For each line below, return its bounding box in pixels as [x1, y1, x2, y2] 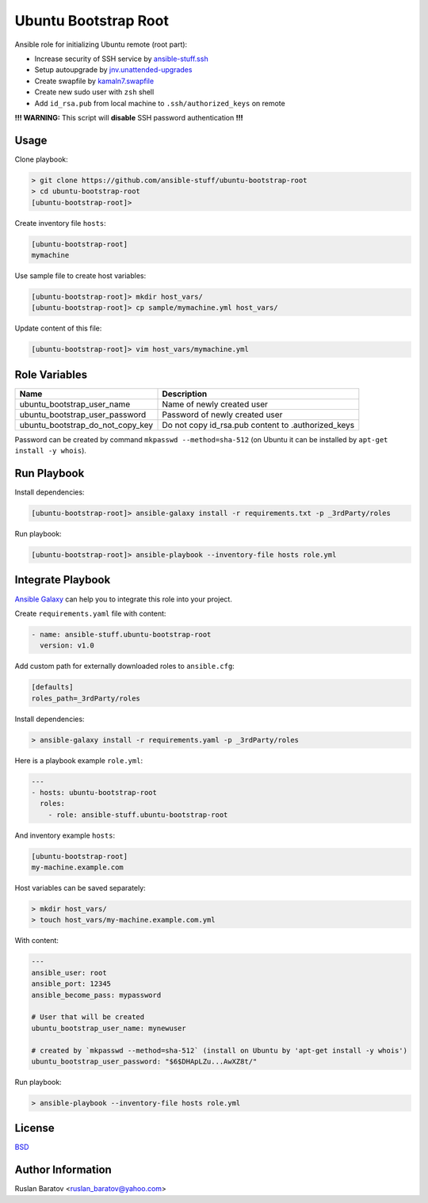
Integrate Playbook [14, 573, 111, 586]
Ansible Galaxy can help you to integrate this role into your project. [14, 594, 233, 604]
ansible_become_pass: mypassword [31, 991, 162, 999]
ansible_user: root [31, 968, 107, 977]
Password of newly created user [162, 409, 283, 420]
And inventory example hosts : [14, 831, 115, 840]
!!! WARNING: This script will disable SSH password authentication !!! [14, 113, 243, 122]
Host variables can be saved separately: [14, 884, 146, 893]
